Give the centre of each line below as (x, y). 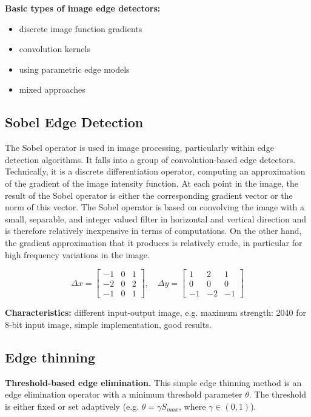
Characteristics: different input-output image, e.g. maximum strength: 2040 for (155, 312)
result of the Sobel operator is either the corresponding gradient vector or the (149, 195)
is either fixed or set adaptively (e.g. (72, 406)
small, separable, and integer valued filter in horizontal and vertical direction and (156, 219)
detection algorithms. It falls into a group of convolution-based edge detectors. (150, 159)
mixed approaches (52, 89)
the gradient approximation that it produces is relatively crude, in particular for (154, 242)
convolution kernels (55, 49)
